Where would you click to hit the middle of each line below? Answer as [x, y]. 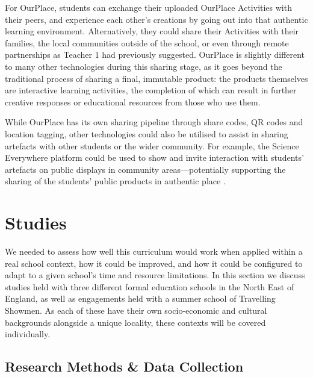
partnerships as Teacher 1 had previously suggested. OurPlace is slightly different [155, 55]
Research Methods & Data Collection [124, 366]
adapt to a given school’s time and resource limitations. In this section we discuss [155, 275]
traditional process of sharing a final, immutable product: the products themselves [156, 78]
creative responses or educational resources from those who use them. [133, 101]
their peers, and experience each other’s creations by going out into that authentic [156, 19]
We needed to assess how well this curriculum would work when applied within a [154, 251]
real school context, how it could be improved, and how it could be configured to [154, 263]
